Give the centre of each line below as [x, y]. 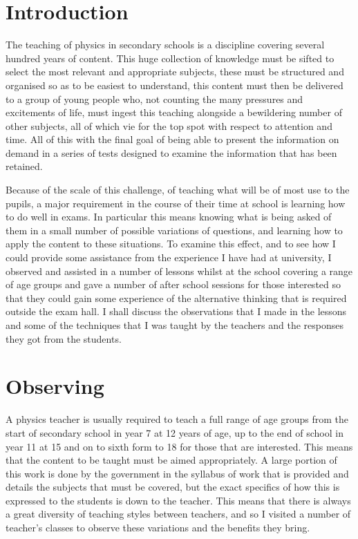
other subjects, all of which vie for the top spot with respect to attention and [169, 125]
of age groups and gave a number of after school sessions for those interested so [173, 284]
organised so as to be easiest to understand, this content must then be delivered [175, 85]
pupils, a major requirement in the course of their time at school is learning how [176, 203]
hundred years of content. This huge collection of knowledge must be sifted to [170, 58]
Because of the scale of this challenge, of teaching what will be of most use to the [178, 190]
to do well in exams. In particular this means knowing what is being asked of [169, 217]
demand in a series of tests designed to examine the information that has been [171, 152]
